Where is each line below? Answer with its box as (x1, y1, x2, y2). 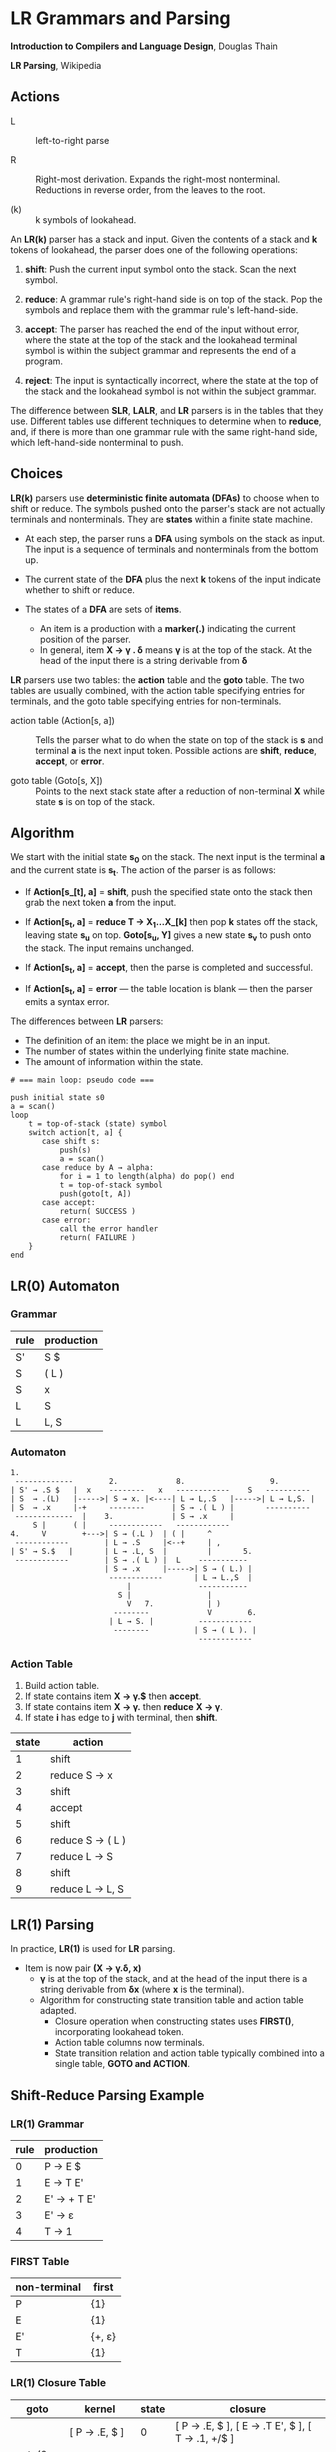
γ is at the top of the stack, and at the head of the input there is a (39, 1973, 308, 1985)
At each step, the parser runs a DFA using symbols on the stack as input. (24, 532, 326, 544)
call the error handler (59, 1224, 159, 1234)
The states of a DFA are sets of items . (24, 603, 182, 615)
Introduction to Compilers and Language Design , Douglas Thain (10, 40, 278, 52)
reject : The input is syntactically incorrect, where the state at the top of (24, 374, 319, 386)
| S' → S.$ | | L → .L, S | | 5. (10, 1547, 253, 1557)
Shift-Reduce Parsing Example (10, 2087, 205, 2104)
